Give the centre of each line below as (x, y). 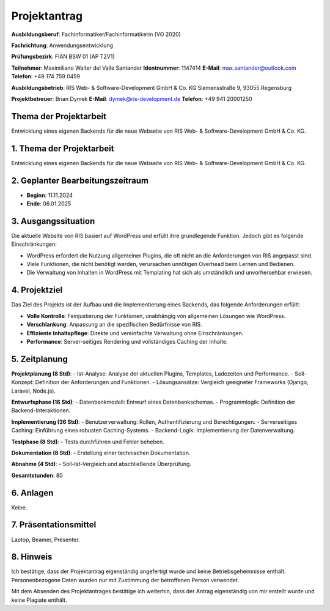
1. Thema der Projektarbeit (63, 148)
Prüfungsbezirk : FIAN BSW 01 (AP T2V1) (63, 57)
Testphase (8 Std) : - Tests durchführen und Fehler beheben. (88, 442)
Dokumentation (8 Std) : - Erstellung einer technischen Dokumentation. (101, 453)
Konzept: (23, 382)
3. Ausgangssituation (53, 221)
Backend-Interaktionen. (41, 410)
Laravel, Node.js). (34, 391)
